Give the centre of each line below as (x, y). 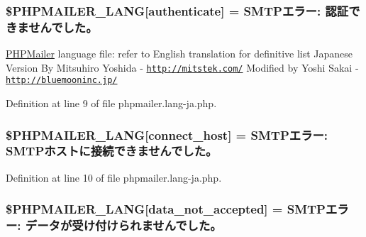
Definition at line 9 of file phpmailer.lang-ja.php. (111, 103)
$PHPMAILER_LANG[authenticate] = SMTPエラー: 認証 (177, 10)
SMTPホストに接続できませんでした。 (112, 151)
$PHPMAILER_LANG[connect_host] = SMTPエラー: (167, 134)
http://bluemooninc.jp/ (62, 81)
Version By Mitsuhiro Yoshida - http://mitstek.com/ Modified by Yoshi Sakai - (182, 67)
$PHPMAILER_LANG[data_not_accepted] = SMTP (166, 209)
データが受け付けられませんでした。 (123, 225)
